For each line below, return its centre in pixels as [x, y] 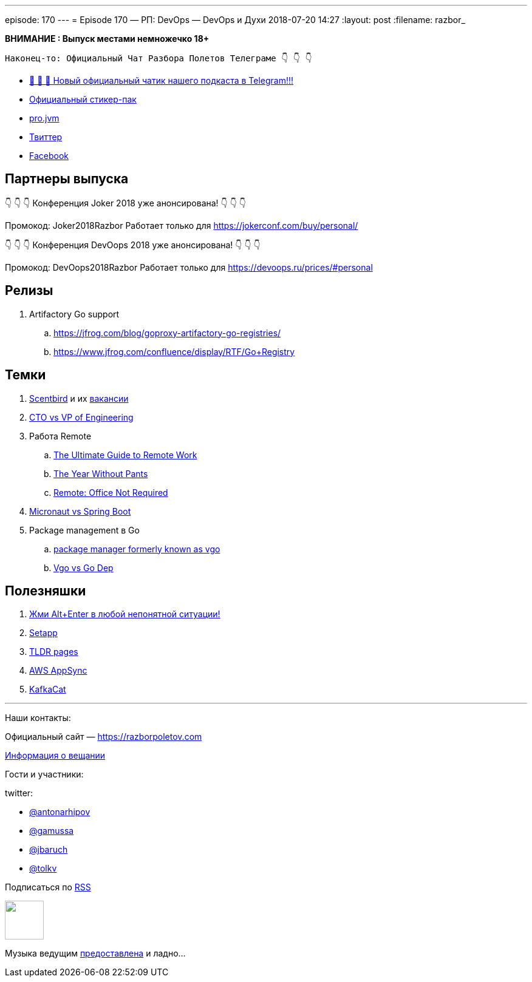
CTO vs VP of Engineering [81, 417]
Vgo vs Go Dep [84, 567]
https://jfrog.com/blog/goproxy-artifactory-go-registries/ [167, 333]
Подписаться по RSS [48, 887]
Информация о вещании [55, 756]
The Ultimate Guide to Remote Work [125, 455]
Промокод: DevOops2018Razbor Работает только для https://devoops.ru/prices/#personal [189, 267]
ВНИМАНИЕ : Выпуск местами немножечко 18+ [107, 39]
